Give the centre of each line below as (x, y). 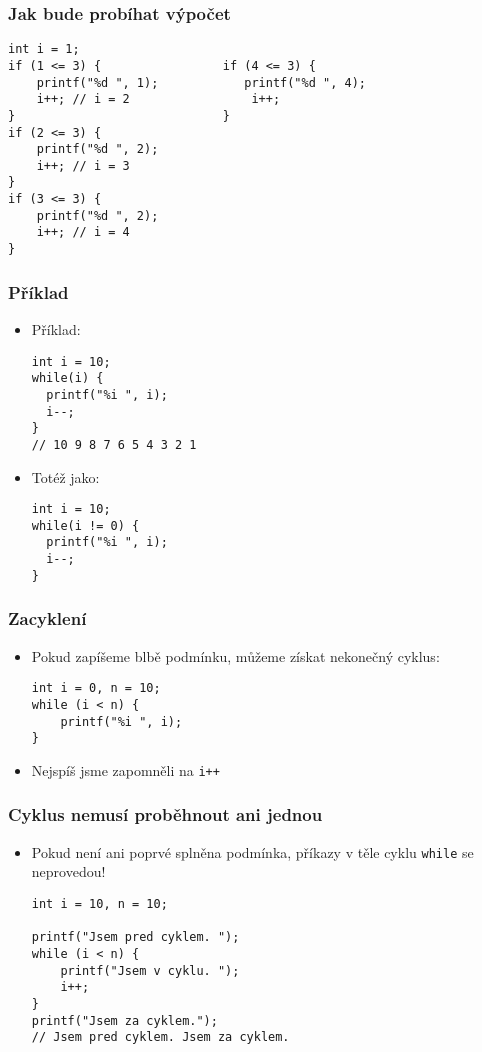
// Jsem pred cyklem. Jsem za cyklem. (160, 1037)
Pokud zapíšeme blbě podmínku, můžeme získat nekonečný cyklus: (235, 655)
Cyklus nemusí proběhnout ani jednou (165, 814)
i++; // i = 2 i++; (158, 99)
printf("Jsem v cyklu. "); (150, 970)
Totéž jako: (65, 476)
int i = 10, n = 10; (99, 903)
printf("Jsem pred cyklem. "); (135, 937)
